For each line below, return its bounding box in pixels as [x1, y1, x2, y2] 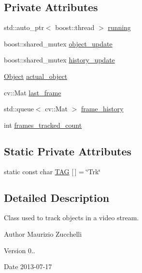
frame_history [81, 104, 124, 114]
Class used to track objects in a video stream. [4, 212, 139, 223]
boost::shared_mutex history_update [4, 55, 115, 65]
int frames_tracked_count [4, 120, 82, 130]
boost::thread [55, 22, 95, 32]
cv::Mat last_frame [4, 87, 61, 97]
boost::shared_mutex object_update [4, 38, 113, 48]
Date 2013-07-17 [4, 261, 52, 272]
